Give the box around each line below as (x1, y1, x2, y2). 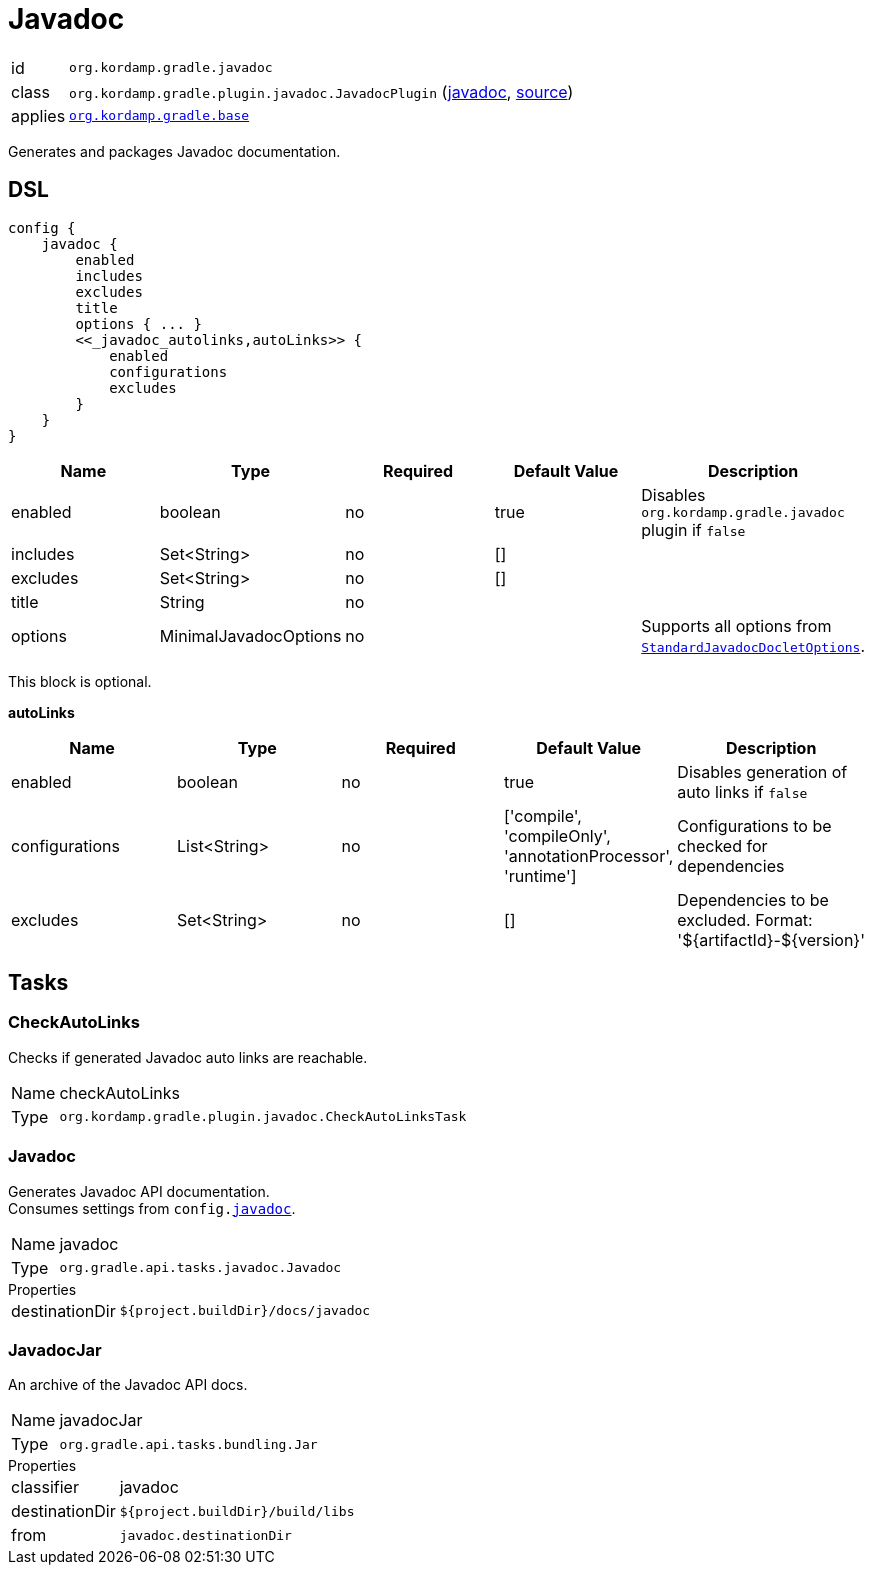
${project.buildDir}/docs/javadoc (119, 1303, 371, 1319)
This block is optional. (8, 672, 152, 690)
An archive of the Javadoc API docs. (8, 1376, 248, 1394)
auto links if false (677, 781, 808, 802)
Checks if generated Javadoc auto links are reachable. (8, 1048, 368, 1066)
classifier (11, 1477, 79, 1498)
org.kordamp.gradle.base (69, 108, 250, 124)
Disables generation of (677, 761, 848, 782)
